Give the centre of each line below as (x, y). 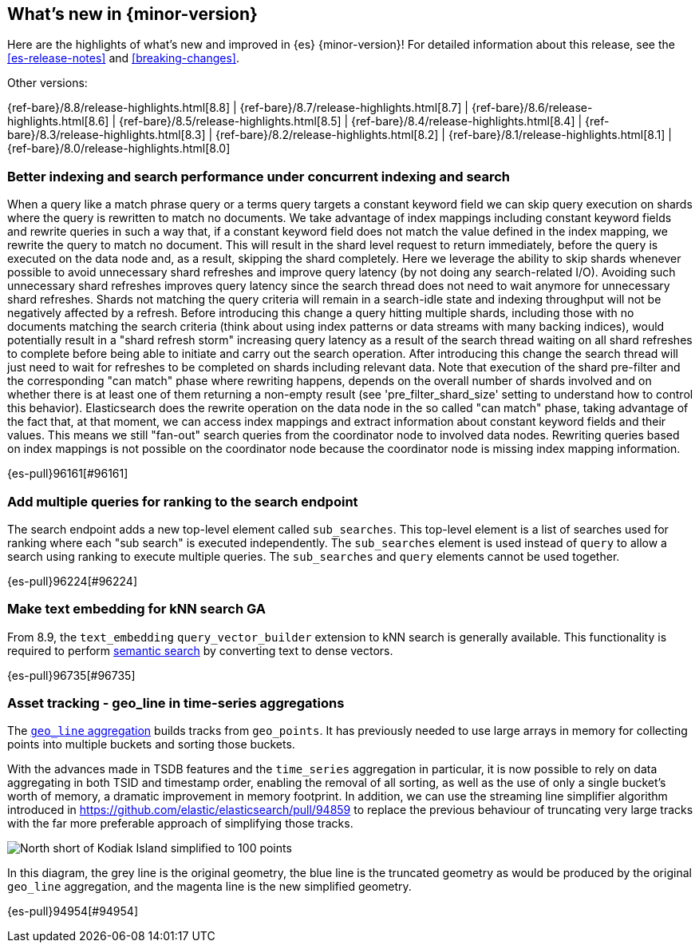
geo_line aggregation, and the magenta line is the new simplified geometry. (209, 887)
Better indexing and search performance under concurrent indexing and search (259, 176)
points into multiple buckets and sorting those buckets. (151, 745)
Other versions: (47, 83)
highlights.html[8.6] (58, 121)
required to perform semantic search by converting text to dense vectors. (200, 650)
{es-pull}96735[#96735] (71, 675)
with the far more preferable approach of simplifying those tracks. (180, 824)
